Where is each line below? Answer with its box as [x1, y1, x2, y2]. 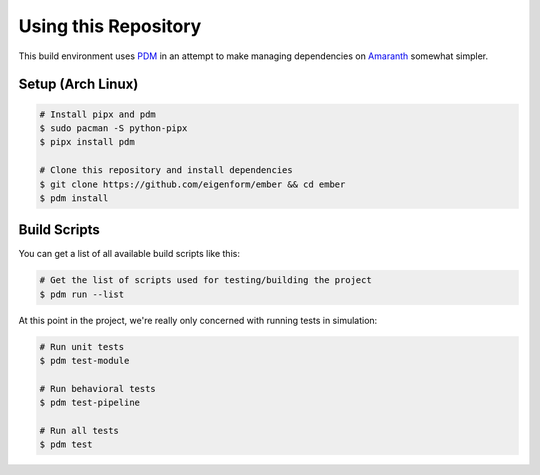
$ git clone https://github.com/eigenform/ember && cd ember [39, 178, 346, 190]
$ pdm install [39, 192, 109, 204]
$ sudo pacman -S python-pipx [39, 122, 188, 134]
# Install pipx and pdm [39, 108, 157, 120]
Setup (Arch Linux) [18, 76, 139, 93]
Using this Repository [18, 15, 202, 37]
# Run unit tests [39, 341, 125, 352]
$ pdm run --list [39, 288, 125, 300]
